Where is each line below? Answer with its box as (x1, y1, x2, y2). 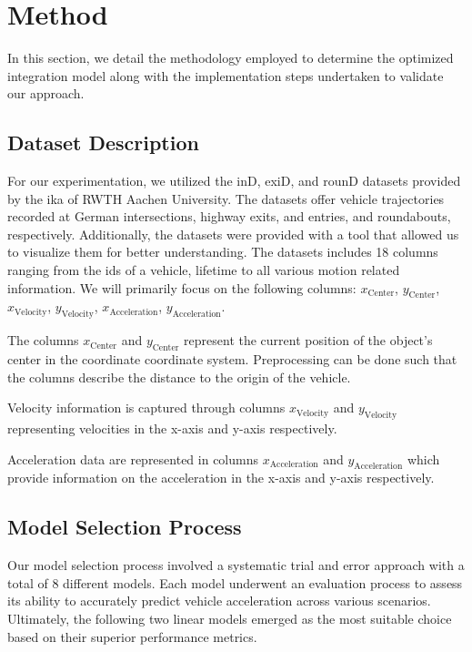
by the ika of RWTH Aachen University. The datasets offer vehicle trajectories (7, 188, 445, 208)
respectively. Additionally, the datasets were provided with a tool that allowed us (7, 224, 459, 243)
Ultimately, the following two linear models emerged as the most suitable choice (7, 609, 452, 628)
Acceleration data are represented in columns (7, 449, 259, 468)
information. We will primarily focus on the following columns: (7, 278, 357, 297)
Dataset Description (7, 128, 199, 157)
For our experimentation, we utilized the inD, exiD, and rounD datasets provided (7, 171, 461, 190)
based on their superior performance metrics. (7, 627, 257, 646)
